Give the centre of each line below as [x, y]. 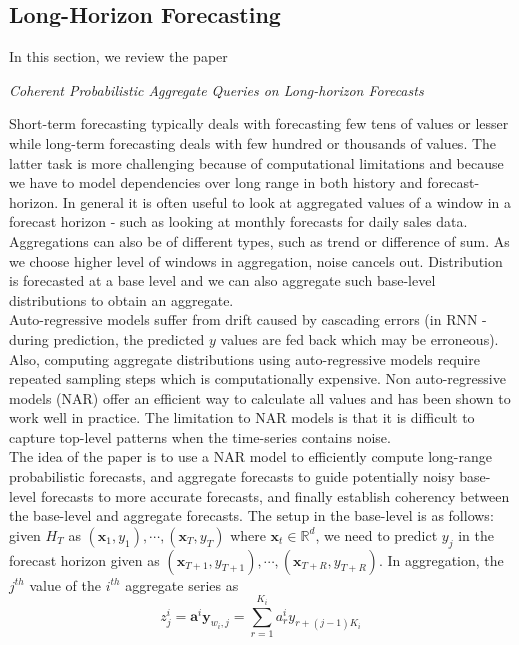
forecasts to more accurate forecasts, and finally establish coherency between [275, 495]
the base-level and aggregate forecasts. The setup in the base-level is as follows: [251, 515]
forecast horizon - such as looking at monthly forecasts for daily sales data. [238, 221]
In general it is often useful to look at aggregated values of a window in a [287, 201]
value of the [65, 584]
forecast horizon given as [84, 559]
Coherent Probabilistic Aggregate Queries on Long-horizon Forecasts [216, 89]
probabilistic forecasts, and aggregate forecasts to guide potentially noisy [232, 476]
